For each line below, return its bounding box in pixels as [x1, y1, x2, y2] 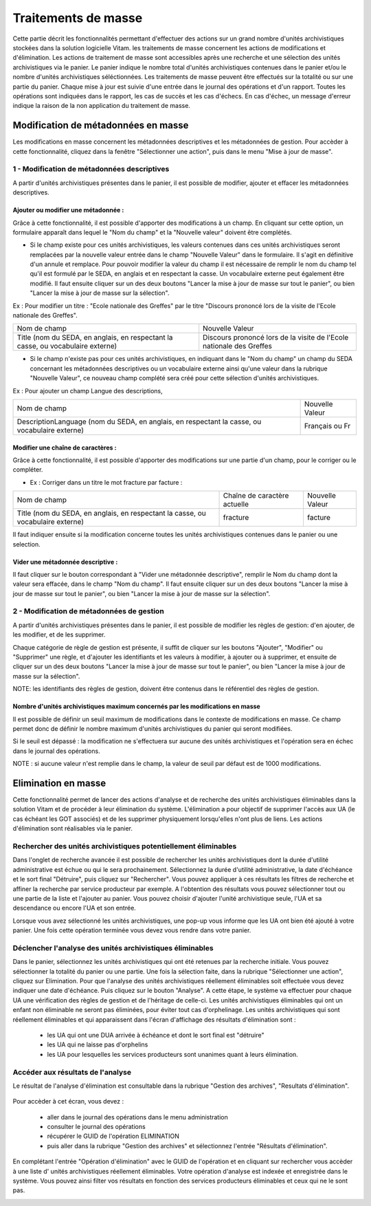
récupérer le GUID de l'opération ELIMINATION [47, 1132, 180, 1141]
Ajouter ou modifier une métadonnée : [12, 206, 124, 215]
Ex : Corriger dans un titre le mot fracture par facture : [30, 478, 183, 486]
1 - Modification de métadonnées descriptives [12, 164, 170, 174]
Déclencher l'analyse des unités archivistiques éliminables [12, 943, 214, 952]
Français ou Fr [304, 421, 350, 430]
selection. [12, 540, 41, 548]
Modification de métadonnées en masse [12, 120, 189, 131]
